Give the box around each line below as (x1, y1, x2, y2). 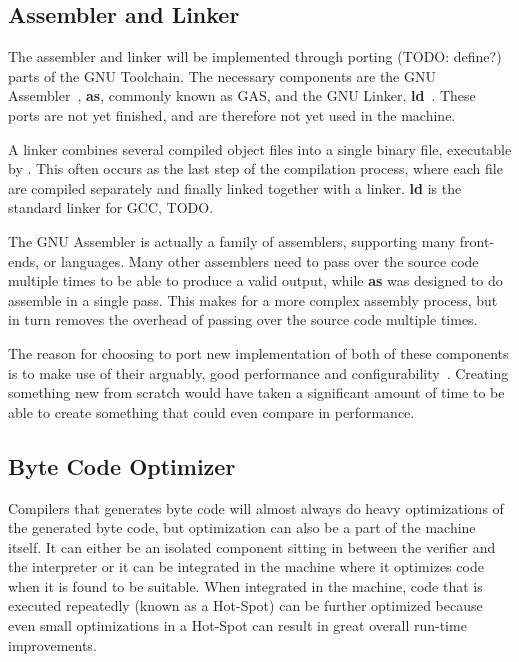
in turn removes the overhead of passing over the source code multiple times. (8, 309, 478, 330)
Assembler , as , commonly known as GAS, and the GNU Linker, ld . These (8, 85, 476, 106)
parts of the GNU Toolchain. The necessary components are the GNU (8, 65, 436, 86)
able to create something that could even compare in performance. (8, 401, 415, 422)
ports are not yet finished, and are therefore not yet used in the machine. (8, 104, 456, 125)
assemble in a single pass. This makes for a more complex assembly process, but (8, 289, 498, 310)
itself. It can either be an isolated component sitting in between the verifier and (8, 536, 496, 557)
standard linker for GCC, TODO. (8, 197, 214, 218)
